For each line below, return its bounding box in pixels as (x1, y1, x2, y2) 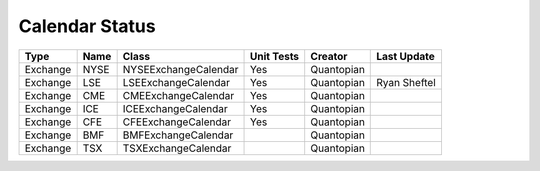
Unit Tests (250, 49, 300, 63)
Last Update (376, 49, 435, 63)
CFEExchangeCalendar (122, 115, 232, 129)
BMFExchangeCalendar (122, 128, 234, 142)
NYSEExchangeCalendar (122, 62, 239, 76)
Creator (310, 49, 348, 63)
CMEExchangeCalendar (122, 88, 235, 102)
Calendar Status (18, 15, 156, 37)
